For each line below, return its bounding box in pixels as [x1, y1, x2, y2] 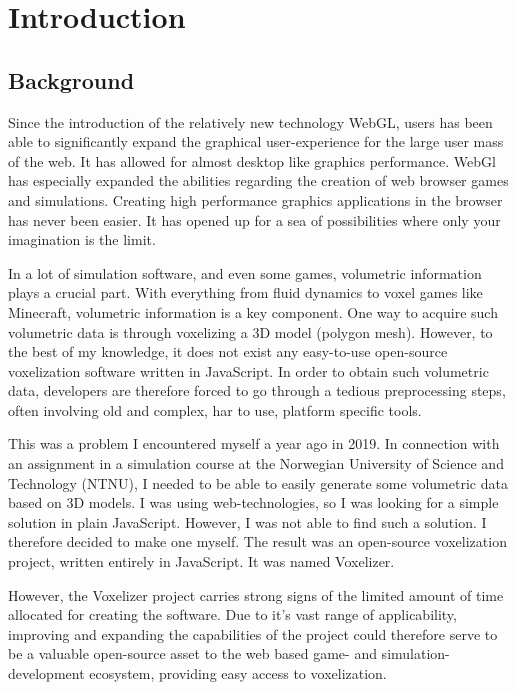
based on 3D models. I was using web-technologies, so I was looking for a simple [8, 492, 499, 513]
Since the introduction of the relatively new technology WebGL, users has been [8, 111, 493, 132]
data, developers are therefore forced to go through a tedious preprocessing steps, [8, 380, 506, 401]
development [8, 663, 85, 684]
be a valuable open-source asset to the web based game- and [8, 643, 377, 664]
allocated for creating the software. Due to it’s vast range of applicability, [8, 604, 457, 625]
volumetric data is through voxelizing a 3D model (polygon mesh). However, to [8, 321, 493, 342]
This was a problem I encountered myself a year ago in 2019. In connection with [8, 433, 500, 454]
